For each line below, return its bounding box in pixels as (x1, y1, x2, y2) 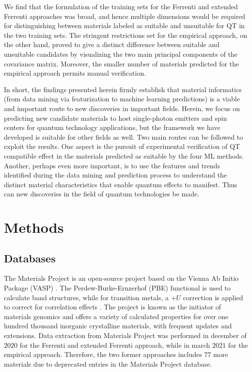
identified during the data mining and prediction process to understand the (4, 170, 227, 180)
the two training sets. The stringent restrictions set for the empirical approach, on (4, 30, 247, 40)
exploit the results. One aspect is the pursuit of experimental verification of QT (4, 141, 240, 151)
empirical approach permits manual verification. (4, 68, 146, 78)
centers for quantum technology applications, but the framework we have (4, 122, 220, 132)
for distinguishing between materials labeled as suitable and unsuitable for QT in (4, 20, 245, 31)
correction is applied (183, 292, 243, 302)
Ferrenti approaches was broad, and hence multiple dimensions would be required (4, 11, 246, 21)
